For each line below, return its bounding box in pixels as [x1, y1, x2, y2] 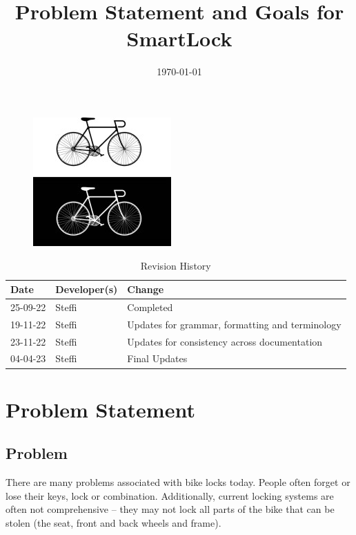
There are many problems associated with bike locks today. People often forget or [6, 475, 350, 489]
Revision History [140, 258, 211, 272]
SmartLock [126, 24, 233, 53]
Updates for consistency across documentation [127, 334, 323, 348]
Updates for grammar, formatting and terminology [127, 317, 342, 331]
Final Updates [127, 351, 188, 366]
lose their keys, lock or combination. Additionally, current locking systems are [6, 488, 334, 503]
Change [127, 282, 164, 297]
